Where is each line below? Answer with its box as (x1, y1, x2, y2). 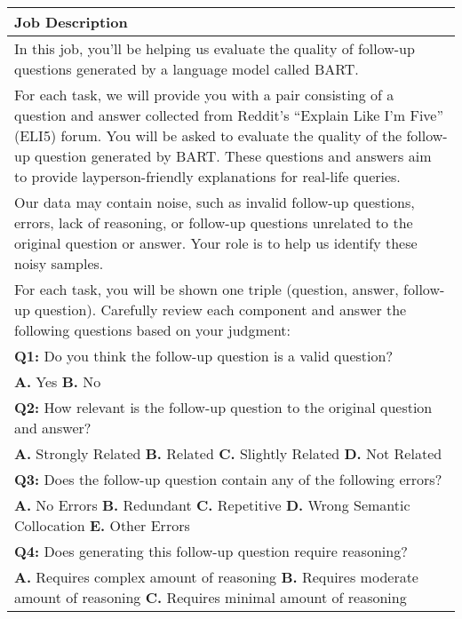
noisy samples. (14, 253, 104, 274)
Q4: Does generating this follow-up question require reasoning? (14, 541, 408, 561)
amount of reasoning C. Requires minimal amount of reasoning (14, 587, 407, 607)
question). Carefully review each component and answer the (35, 299, 407, 320)
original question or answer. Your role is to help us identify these (14, 233, 418, 253)
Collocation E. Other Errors (14, 515, 190, 536)
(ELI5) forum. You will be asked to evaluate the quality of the (14, 125, 402, 146)
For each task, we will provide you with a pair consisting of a (14, 84, 394, 105)
